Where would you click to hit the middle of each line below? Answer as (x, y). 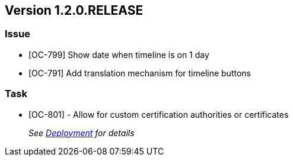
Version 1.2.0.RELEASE (74, 10)
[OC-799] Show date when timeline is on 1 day (119, 54)
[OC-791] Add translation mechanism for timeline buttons (140, 73)
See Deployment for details (82, 133)
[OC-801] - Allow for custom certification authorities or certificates (159, 114)
